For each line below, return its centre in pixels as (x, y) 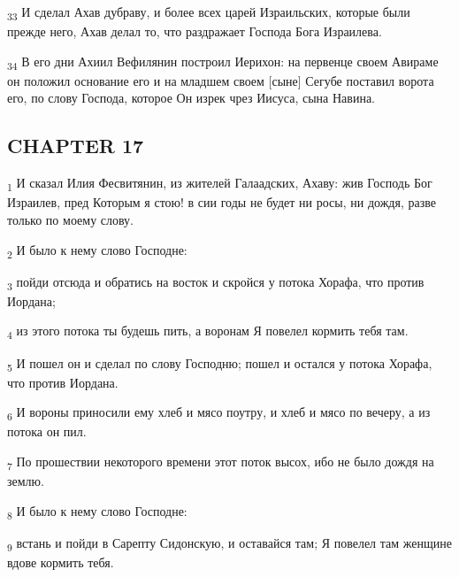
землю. (26, 481)
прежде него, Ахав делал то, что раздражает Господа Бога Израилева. (195, 31)
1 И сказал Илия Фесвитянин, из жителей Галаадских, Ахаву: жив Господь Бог (220, 184)
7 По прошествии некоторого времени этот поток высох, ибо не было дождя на (221, 462)
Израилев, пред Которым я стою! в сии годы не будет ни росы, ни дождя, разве (222, 202)
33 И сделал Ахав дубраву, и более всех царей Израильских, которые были (209, 13)
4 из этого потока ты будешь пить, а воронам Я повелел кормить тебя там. (208, 332)
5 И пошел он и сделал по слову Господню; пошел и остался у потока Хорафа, (220, 364)
